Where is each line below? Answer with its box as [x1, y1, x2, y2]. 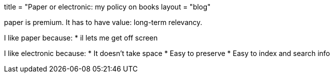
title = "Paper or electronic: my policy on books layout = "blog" [4, 2, 211, 11]
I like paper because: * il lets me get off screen [4, 33, 158, 42]
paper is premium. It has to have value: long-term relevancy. [4, 18, 202, 26]
